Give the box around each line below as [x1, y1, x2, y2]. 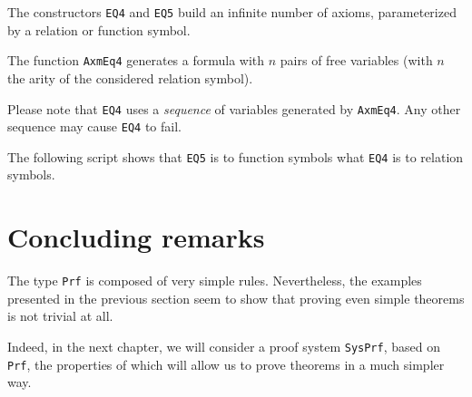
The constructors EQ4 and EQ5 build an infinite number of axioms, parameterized [7, 3, 457, 21]
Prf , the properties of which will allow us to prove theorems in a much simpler [7, 354, 445, 373]
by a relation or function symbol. [7, 20, 191, 39]
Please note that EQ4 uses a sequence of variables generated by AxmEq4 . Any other [7, 99, 461, 118]
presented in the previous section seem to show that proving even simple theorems [7, 288, 465, 307]
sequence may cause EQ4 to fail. [7, 117, 182, 136]
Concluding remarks [7, 218, 265, 256]
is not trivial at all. [7, 306, 113, 325]
